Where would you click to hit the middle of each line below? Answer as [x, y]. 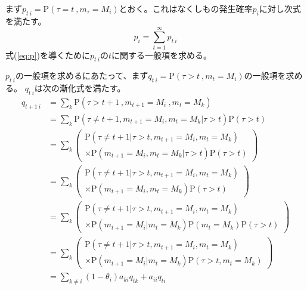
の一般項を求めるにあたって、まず [82, 75]
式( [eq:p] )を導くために [48, 55]
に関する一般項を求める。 [161, 55]
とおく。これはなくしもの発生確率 [186, 8]
